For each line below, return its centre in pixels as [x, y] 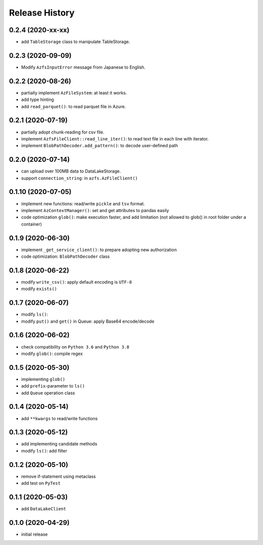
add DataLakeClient [44, 509]
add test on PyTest [41, 483]
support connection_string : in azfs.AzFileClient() [80, 178]
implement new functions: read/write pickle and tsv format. [83, 204]
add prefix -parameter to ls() [53, 386]
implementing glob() [43, 379]
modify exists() [39, 289]
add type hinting [38, 99]
